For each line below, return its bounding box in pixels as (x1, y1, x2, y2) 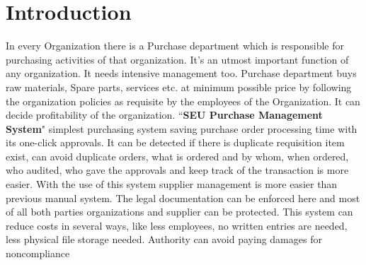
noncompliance (6, 246, 70, 261)
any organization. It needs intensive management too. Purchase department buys (6, 66, 357, 81)
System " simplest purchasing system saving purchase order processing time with (6, 121, 358, 136)
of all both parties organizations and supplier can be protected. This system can (6, 204, 353, 219)
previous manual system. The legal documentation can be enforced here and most (6, 190, 360, 205)
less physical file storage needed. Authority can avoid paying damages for (6, 232, 322, 247)
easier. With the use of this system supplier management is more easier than (6, 177, 338, 192)
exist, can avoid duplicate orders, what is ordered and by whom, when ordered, (6, 148, 349, 163)
